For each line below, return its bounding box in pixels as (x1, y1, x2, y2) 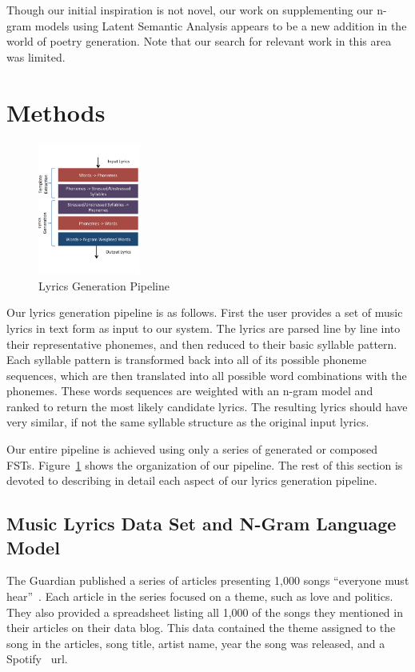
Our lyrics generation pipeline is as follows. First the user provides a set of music (6, 304, 403, 321)
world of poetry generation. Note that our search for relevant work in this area (6, 33, 392, 50)
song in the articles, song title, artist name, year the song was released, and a (6, 634, 385, 651)
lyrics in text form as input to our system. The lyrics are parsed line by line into (6, 319, 401, 336)
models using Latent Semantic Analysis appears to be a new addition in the (34, 17, 407, 34)
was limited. (6, 48, 66, 65)
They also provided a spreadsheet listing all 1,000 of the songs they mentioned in (6, 603, 403, 620)
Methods (6, 95, 106, 128)
